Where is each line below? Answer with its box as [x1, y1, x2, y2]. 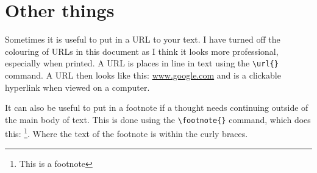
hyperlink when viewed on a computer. [5, 80, 150, 93]
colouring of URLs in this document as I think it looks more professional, [5, 44, 279, 57]
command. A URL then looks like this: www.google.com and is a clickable [5, 68, 281, 81]
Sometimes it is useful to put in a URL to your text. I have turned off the [5, 33, 280, 46]
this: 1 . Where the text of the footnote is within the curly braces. [5, 125, 248, 140]
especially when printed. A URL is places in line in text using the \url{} [5, 57, 279, 69]
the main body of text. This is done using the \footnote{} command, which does [5, 113, 311, 125]
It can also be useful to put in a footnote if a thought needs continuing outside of [5, 101, 308, 114]
